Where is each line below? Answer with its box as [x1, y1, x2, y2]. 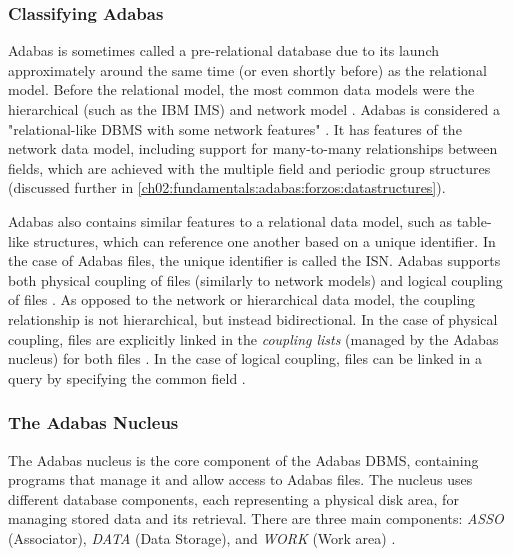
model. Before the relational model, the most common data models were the [8, 79, 475, 100]
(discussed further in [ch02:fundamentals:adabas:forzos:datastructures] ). [8, 177, 446, 198]
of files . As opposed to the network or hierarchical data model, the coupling [8, 289, 476, 310]
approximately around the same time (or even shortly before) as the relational [8, 59, 487, 80]
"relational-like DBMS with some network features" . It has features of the [8, 118, 462, 139]
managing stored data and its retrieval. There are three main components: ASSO [8, 508, 504, 529]
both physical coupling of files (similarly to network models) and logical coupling [8, 269, 503, 290]
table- [456, 210, 492, 231]
